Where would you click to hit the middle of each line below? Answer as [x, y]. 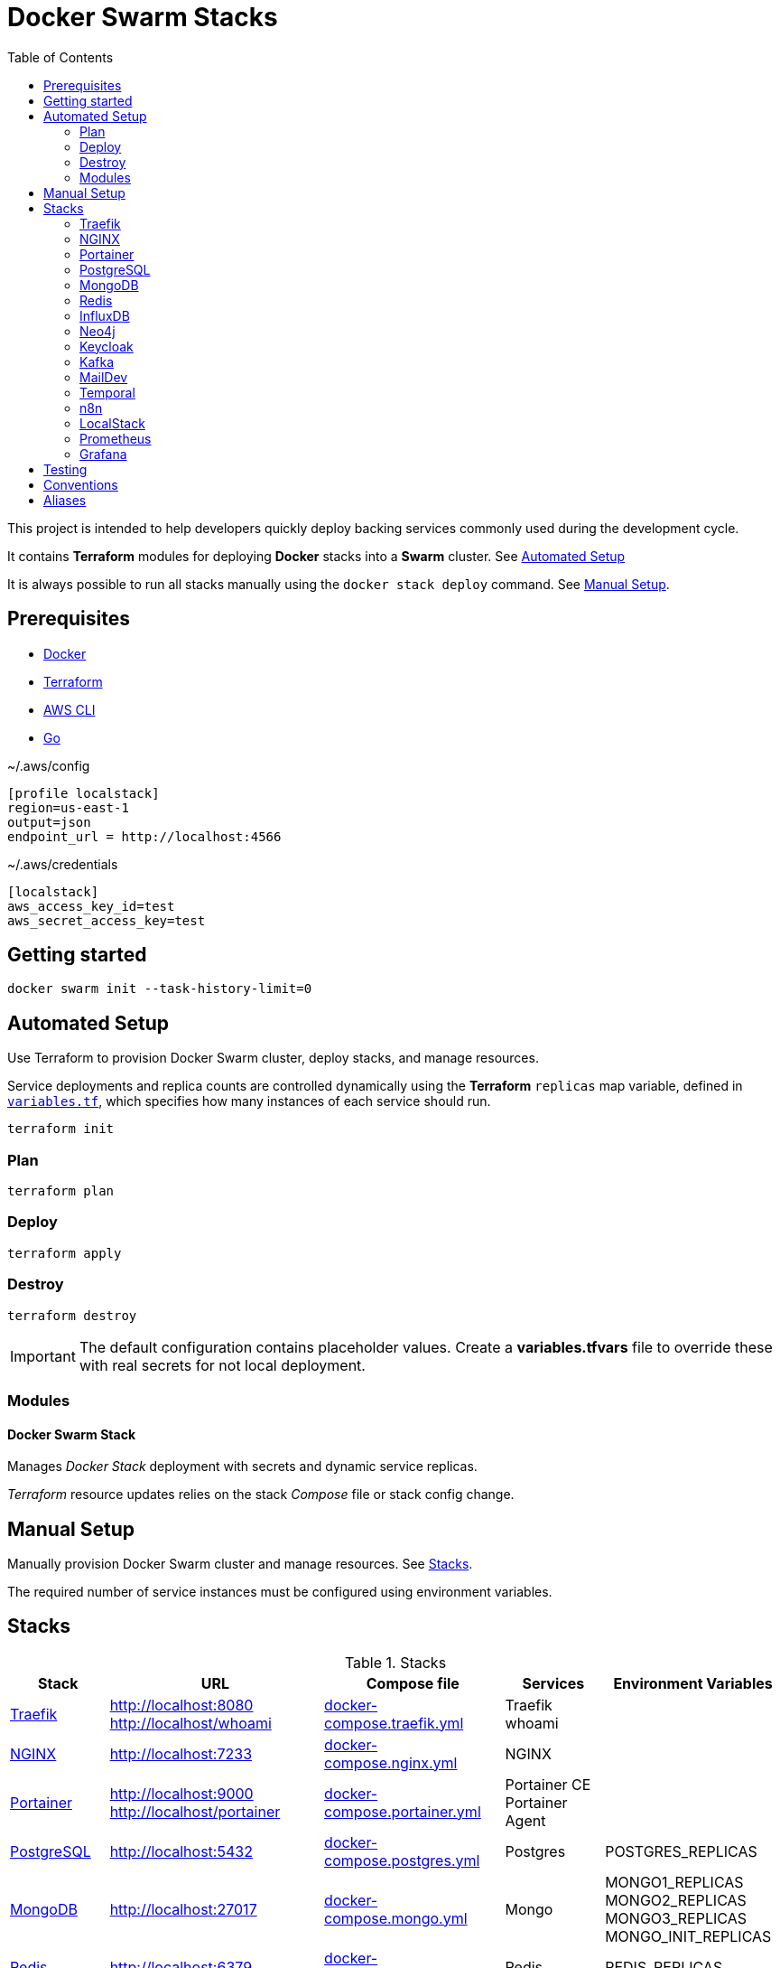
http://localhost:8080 [181, 1705]
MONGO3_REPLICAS [676, 1918]
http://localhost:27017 [183, 1909]
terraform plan [61, 1191]
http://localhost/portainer [195, 1811]
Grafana [103, 454]
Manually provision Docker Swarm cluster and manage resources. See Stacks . [240, 1563]
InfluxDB [105, 315]
